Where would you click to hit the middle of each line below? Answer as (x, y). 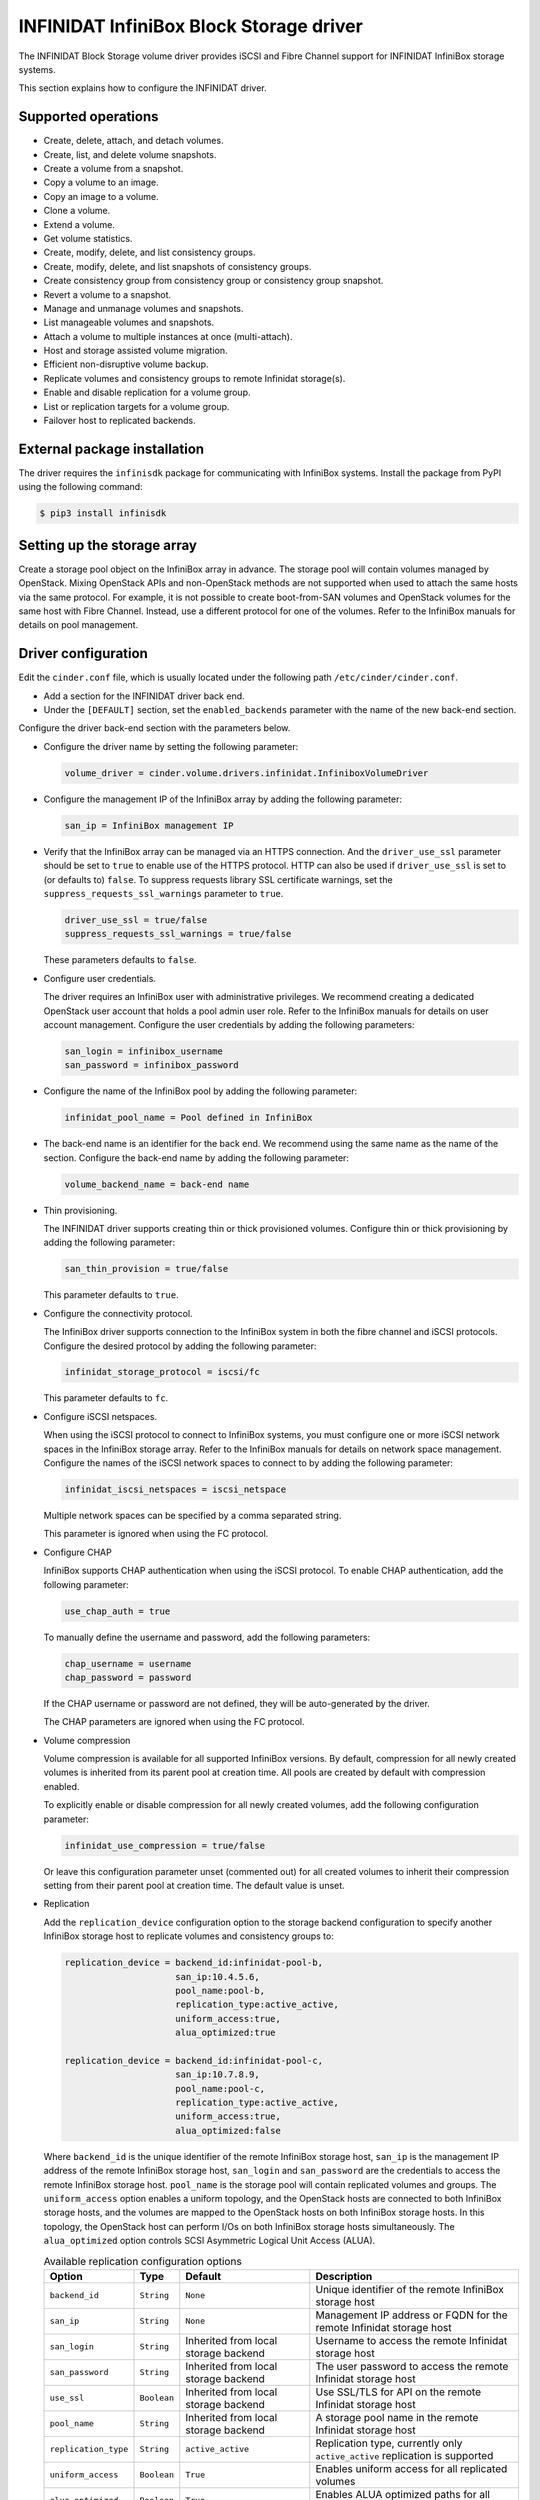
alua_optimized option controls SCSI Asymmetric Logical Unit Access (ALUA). (209, 2241)
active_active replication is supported (404, 2455)
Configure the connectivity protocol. (118, 1313)
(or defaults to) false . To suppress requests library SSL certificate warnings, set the (218, 879)
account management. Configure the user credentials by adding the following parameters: (229, 1024)
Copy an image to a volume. (101, 196)
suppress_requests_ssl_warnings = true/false (178, 934)
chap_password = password (128, 1677)
